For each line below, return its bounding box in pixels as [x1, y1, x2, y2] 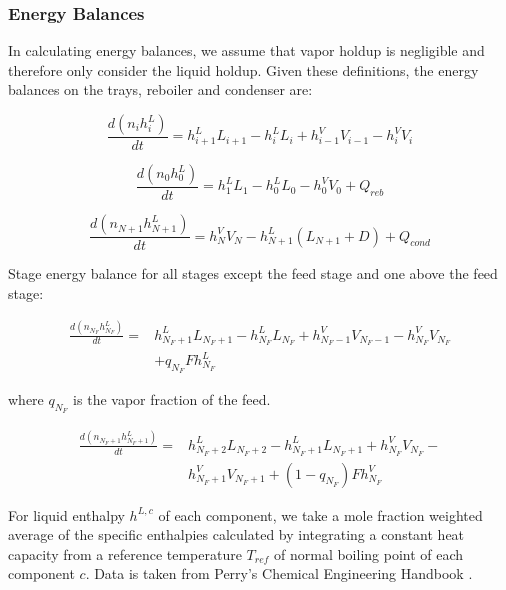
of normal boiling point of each [274, 543, 464, 564]
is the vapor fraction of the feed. [73, 389, 271, 410]
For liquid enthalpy [8, 504, 125, 525]
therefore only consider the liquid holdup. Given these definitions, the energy [8, 59, 479, 80]
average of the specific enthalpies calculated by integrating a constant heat [8, 524, 465, 545]
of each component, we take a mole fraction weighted [158, 504, 483, 525]
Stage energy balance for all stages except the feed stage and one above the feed [8, 263, 498, 284]
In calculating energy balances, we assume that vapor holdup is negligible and [8, 40, 485, 61]
